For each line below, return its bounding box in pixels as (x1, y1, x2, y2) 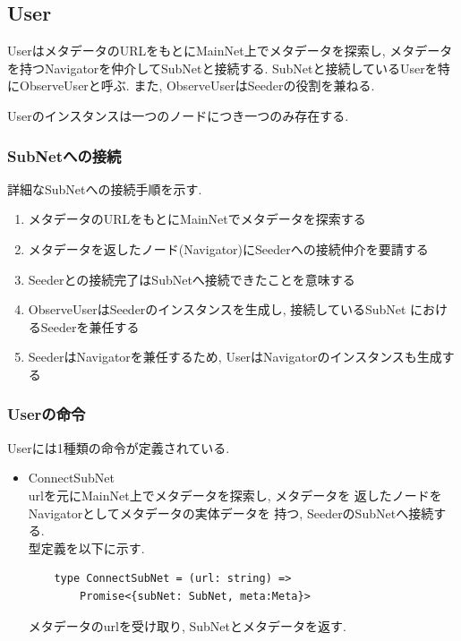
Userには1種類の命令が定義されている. (7, 438, 230, 457)
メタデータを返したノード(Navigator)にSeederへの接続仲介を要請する (28, 239, 429, 258)
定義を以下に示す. (40, 538, 145, 557)
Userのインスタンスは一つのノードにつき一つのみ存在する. (7, 106, 349, 124)
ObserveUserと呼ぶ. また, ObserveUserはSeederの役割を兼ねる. (19, 76, 375, 95)
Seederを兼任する (40, 317, 140, 336)
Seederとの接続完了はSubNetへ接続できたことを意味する (28, 269, 355, 288)
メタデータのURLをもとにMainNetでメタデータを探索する (28, 209, 366, 228)
